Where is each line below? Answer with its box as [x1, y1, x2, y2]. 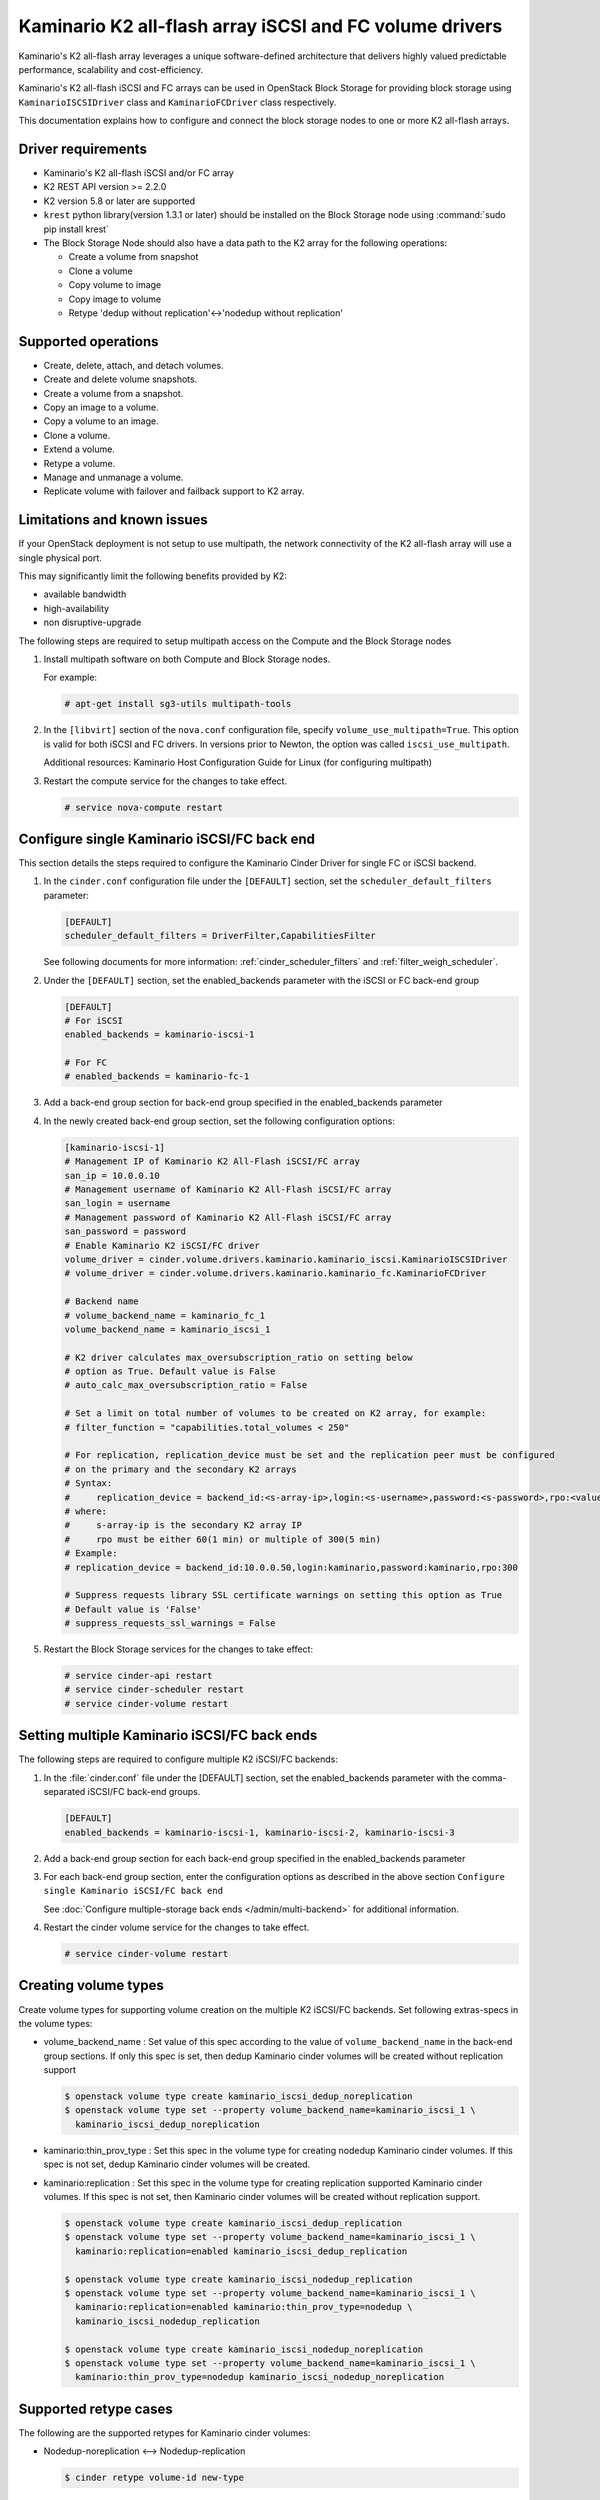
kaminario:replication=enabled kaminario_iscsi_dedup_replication [75, 2245, 408, 2257]
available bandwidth [43, 588, 127, 600]
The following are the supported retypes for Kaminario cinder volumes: [18, 2426, 311, 2439]
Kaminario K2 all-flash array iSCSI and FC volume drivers [18, 15, 503, 37]
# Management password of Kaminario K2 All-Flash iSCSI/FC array [64, 1211, 392, 1223]
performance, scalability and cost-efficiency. [18, 63, 204, 75]
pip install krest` [43, 223, 110, 235]
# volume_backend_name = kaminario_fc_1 [64, 1310, 265, 1321]
